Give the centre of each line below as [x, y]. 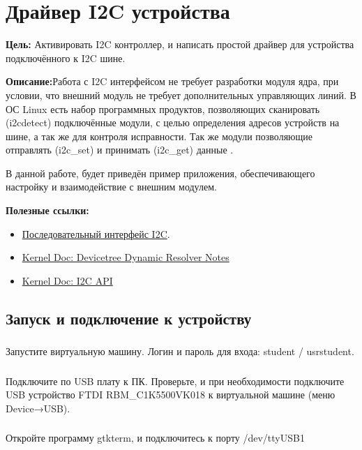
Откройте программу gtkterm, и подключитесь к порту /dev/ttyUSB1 [155, 438]
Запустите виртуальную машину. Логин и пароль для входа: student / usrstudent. [180, 351]
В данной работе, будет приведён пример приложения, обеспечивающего [160, 173]
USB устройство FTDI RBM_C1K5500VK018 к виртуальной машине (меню [171, 395]
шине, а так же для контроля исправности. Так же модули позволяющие [159, 136]
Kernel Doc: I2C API [67, 280]
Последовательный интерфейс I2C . [96, 233]
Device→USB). [38, 408]
